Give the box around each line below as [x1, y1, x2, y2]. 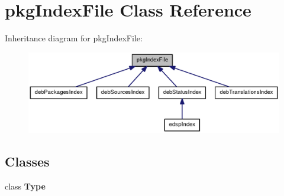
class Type [5, 180, 46, 192]
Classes [5, 152, 50, 171]
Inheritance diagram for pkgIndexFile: [5, 32, 143, 44]
